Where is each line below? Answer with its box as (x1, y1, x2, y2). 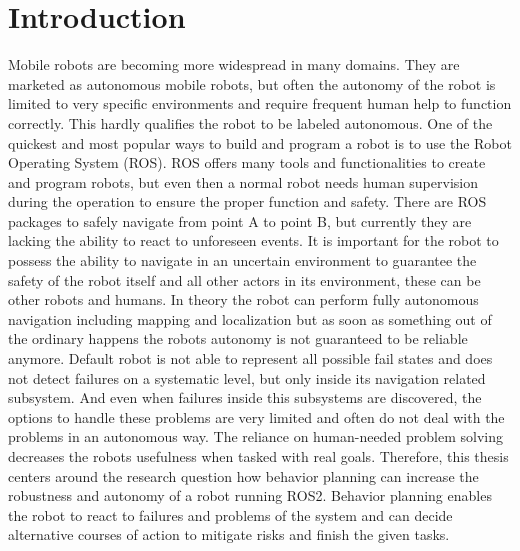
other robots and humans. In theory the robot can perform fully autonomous (8, 289, 479, 310)
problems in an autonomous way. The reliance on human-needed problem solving (8, 426, 504, 447)
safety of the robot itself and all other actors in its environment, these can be (8, 269, 481, 290)
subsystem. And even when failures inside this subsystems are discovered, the (8, 387, 482, 408)
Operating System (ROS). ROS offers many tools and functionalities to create (8, 152, 486, 173)
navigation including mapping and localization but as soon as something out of (8, 308, 492, 329)
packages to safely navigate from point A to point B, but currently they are (8, 210, 472, 231)
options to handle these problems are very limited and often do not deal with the (8, 406, 505, 427)
